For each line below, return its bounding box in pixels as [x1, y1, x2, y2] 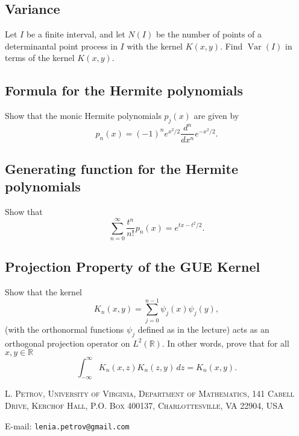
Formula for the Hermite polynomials [5, 81, 244, 100]
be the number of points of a [156, 28, 262, 40]
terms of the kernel [5, 51, 75, 64]
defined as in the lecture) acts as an [137, 322, 269, 335]
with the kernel [127, 39, 183, 52]
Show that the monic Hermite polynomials [5, 109, 162, 122]
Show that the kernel [5, 286, 82, 298]
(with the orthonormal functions [5, 322, 124, 335]
